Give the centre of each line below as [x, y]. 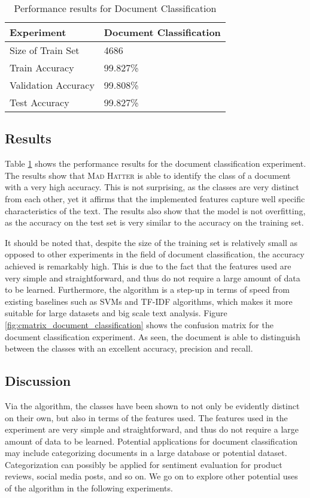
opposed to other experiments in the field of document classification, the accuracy [155, 254]
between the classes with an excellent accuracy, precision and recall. [129, 348]
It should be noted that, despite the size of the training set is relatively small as [151, 242]
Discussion [38, 381]
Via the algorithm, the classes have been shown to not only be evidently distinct [152, 405]
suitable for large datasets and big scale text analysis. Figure [116, 313]
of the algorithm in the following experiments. [89, 488]
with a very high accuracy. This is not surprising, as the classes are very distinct [152, 187]
